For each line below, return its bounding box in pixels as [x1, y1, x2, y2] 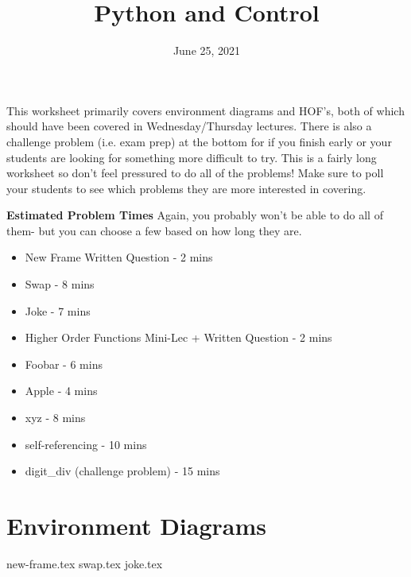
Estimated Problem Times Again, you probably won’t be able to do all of [6, 207, 383, 223]
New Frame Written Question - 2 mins [25, 249, 213, 265]
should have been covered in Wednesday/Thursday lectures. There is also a [6, 118, 372, 134]
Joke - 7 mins [25, 302, 91, 319]
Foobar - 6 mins [25, 355, 103, 372]
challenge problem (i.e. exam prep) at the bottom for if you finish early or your [6, 133, 392, 149]
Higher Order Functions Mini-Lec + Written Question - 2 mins [25, 329, 332, 346]
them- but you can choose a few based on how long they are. [6, 222, 302, 238]
